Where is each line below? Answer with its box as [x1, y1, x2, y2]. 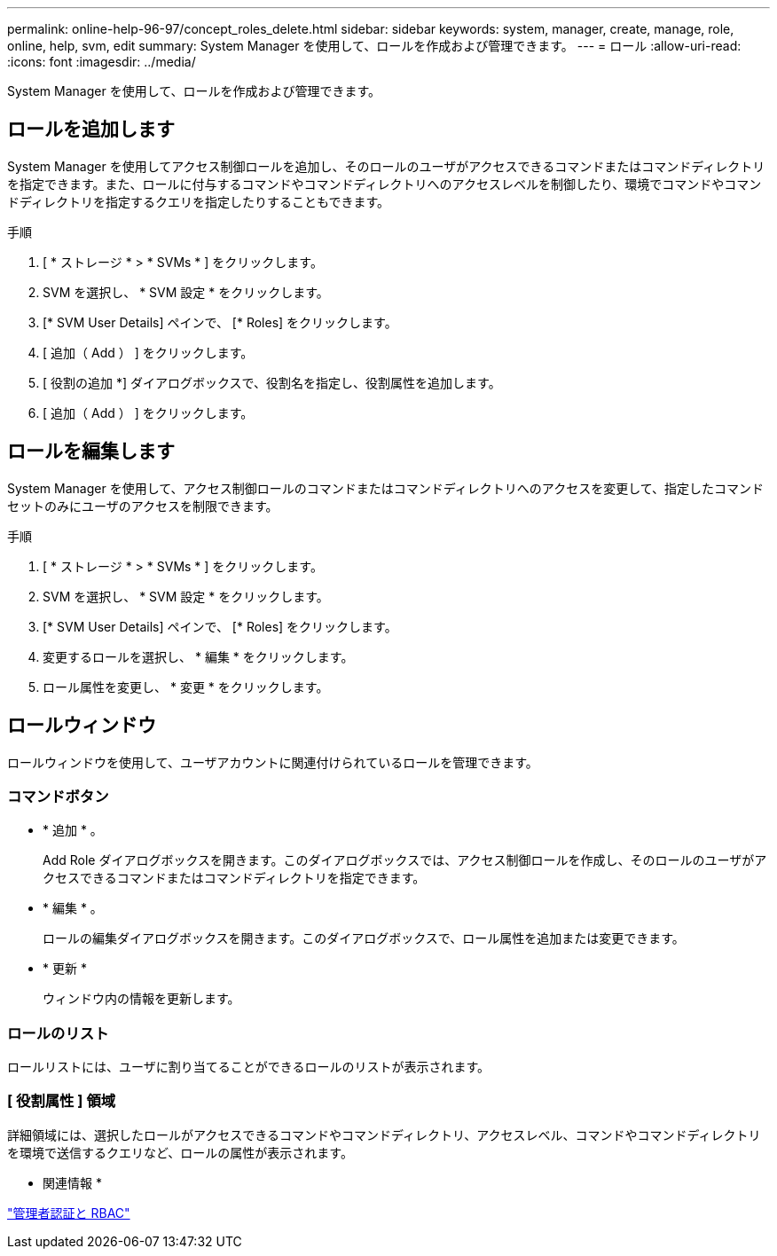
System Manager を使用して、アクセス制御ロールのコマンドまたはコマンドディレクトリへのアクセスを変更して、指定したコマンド [7, 480, 765, 496]
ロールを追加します [7, 118, 175, 141]
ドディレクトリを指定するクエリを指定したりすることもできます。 [7, 193, 390, 209]
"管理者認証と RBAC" [7, 1205, 130, 1221]
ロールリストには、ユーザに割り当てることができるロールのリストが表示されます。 [7, 1059, 491, 1075]
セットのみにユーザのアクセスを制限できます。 [7, 498, 279, 514]
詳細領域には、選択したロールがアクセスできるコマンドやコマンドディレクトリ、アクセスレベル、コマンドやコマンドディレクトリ [7, 1126, 761, 1142]
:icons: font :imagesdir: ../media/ [7, 54, 196, 69]
